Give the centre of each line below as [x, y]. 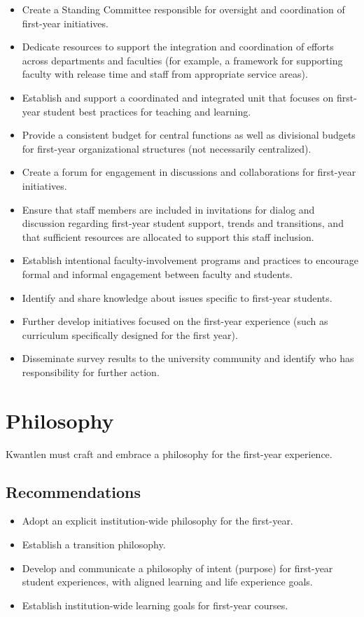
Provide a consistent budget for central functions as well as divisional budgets [189, 135]
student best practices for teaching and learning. [147, 111]
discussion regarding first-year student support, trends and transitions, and [183, 223]
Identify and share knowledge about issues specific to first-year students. [177, 297]
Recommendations [73, 491]
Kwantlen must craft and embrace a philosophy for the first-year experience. [169, 453]
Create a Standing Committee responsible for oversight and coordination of [183, 9]
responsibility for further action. [91, 372]
